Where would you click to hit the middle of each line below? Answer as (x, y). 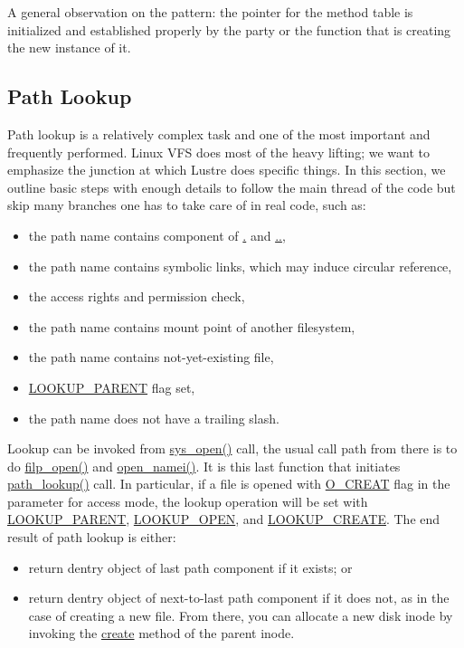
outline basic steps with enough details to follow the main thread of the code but (232, 187)
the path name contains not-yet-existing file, (151, 357)
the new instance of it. (69, 48)
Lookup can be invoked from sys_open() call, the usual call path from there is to (232, 448)
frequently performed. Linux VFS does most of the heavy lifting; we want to (218, 152)
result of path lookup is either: (92, 537)
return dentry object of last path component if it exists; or (190, 567)
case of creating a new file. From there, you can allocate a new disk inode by (241, 615)
